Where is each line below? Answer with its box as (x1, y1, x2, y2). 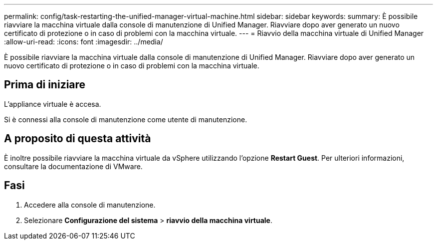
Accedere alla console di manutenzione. (24, 200, 156, 209)
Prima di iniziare (4, 78, 86, 91)
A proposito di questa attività (4, 132, 151, 145)
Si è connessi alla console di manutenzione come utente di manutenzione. (4, 115, 247, 124)
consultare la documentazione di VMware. (4, 162, 143, 171)
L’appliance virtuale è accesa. (4, 99, 101, 108)
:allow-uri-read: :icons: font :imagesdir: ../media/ (4, 37, 163, 46)
